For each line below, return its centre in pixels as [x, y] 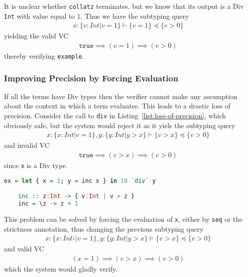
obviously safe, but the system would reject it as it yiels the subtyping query [120, 125]
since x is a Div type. [36, 165]
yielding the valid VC [36, 36]
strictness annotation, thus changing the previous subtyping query [104, 228]
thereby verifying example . [44, 55]
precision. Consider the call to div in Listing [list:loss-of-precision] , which [115, 116]
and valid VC [24, 249]
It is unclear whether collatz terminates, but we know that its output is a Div [124, 6]
